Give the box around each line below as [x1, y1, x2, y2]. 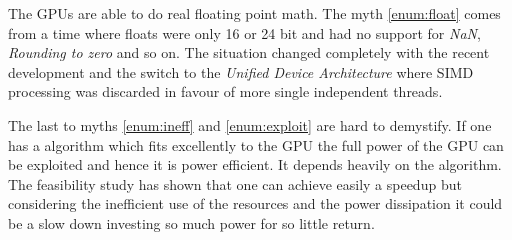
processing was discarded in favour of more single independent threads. [8, 81, 443, 102]
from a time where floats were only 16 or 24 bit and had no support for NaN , [8, 22, 481, 43]
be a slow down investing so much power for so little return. [8, 212, 375, 233]
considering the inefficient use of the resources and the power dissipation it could [8, 193, 503, 214]
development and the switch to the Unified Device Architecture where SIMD [8, 61, 474, 82]
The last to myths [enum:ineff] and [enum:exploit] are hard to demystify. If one [8, 114, 492, 135]
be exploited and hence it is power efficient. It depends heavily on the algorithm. [8, 154, 502, 175]
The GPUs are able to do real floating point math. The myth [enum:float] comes [8, 3, 501, 23]
